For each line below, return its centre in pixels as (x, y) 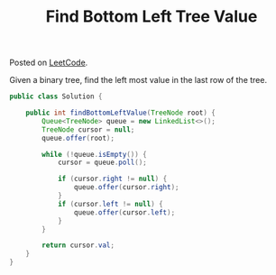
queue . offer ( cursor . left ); (124, 212)
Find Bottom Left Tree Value (152, 17)
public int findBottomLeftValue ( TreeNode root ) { (121, 113)
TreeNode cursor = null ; (88, 129)
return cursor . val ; (78, 245)
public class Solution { (56, 96)
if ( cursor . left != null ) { (110, 204)
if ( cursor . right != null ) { (112, 179)
